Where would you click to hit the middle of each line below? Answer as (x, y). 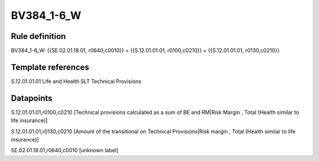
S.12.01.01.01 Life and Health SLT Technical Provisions (76, 81)
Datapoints (32, 98)
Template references (50, 67)
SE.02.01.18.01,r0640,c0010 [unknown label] (65, 150)
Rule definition (38, 36)
